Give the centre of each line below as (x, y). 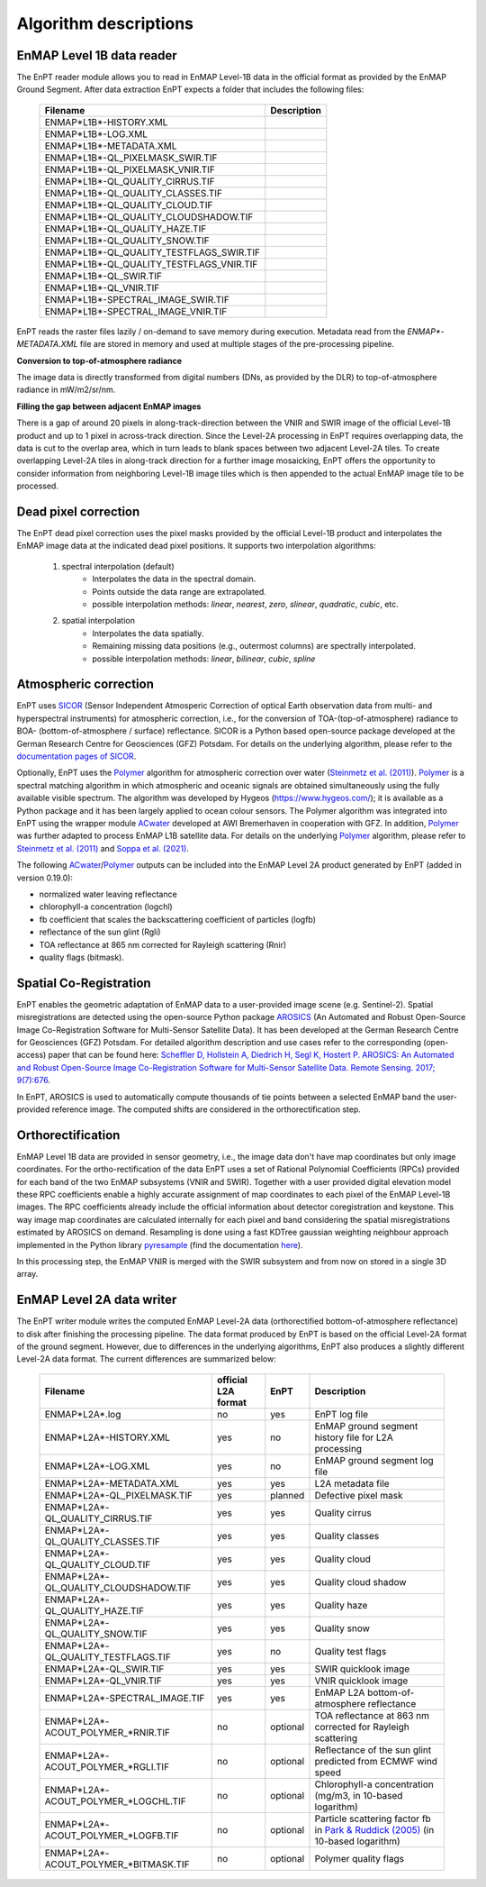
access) (31, 1055)
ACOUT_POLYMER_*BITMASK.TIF (117, 1864)
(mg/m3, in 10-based (359, 1795)
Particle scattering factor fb (373, 1819)
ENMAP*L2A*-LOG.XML (97, 1466)
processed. (37, 486)
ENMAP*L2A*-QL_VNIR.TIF (103, 1681)
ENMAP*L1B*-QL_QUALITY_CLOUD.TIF (129, 205)
